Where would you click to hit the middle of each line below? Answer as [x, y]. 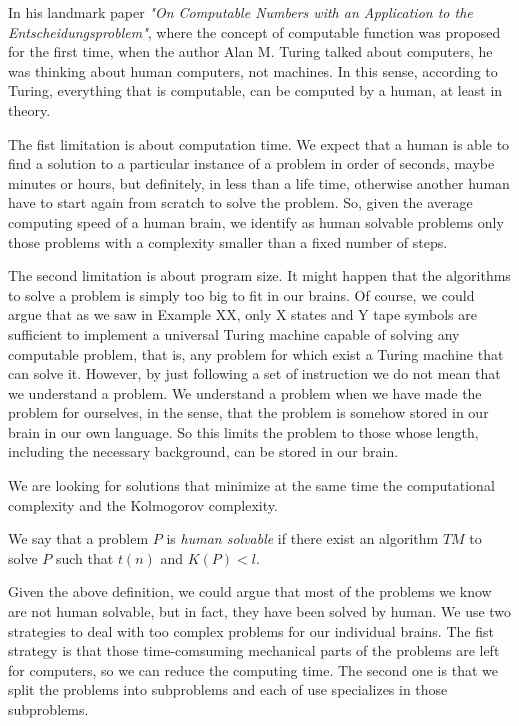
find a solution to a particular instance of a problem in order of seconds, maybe [251, 163]
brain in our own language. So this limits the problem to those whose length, [243, 431]
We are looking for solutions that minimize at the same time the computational [251, 485]
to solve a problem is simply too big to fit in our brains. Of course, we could [241, 294]
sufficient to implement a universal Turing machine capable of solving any [234, 333]
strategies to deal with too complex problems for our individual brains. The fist [251, 630]
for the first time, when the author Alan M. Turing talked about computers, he [250, 51]
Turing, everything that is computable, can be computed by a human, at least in [255, 90]
